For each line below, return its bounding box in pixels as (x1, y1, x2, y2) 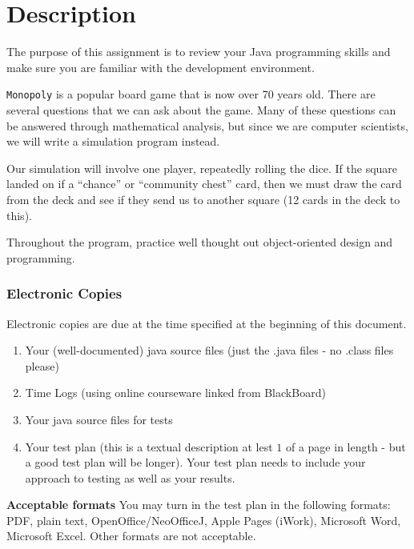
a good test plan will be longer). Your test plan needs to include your (25, 454, 366, 471)
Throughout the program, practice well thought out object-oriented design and (6, 234, 393, 250)
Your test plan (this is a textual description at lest (25, 438, 273, 455)
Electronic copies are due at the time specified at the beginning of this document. (6, 315, 407, 331)
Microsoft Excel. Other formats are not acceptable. (6, 527, 256, 544)
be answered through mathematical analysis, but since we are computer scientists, (6, 117, 408, 134)
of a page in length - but (285, 438, 406, 455)
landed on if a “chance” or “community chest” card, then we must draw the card (6, 175, 402, 192)
